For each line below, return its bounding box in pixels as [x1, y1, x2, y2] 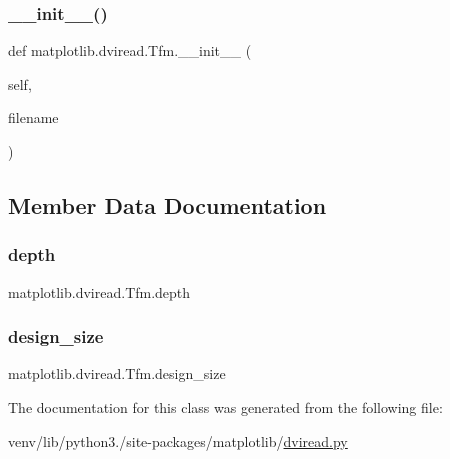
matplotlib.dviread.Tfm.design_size [8, 363, 226, 384]
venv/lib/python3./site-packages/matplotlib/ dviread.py [8, 430, 348, 451]
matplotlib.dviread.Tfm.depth [8, 281, 191, 302]
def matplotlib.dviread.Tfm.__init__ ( [8, 40, 252, 61]
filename [8, 107, 59, 128]
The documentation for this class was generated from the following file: [8, 397, 443, 417]
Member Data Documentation [8, 189, 327, 220]
